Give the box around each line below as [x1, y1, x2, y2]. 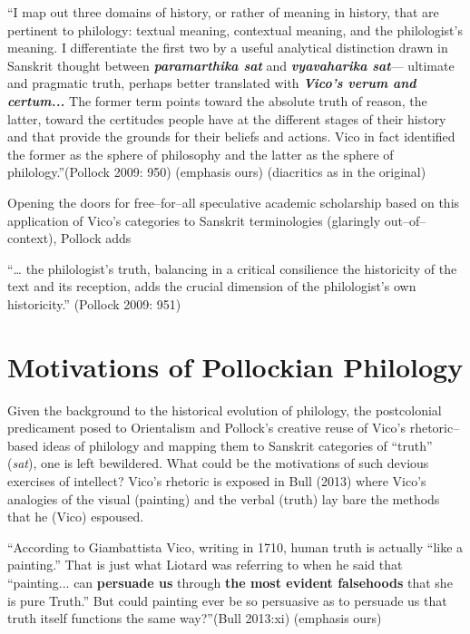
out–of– [384, 210, 426, 229]
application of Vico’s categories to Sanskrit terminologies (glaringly [7, 210, 381, 229]
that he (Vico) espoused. [7, 507, 144, 526]
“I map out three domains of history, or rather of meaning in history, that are [7, 3, 439, 21]
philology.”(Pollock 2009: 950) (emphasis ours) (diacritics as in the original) [7, 162, 426, 181]
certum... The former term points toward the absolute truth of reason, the [7, 91, 427, 110]
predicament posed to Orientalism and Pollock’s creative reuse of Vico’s [7, 418, 406, 437]
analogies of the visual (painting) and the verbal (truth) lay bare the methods [7, 489, 440, 508]
